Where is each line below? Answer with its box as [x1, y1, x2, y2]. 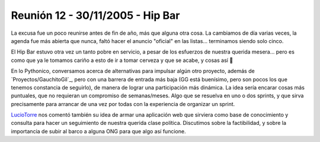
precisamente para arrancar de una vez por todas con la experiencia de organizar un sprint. [11, 100, 235, 107]
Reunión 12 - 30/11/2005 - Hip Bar [11, 9, 180, 22]
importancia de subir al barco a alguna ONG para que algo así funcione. [11, 127, 186, 135]
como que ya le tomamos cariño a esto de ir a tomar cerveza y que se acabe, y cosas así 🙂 [11, 57, 233, 64]
